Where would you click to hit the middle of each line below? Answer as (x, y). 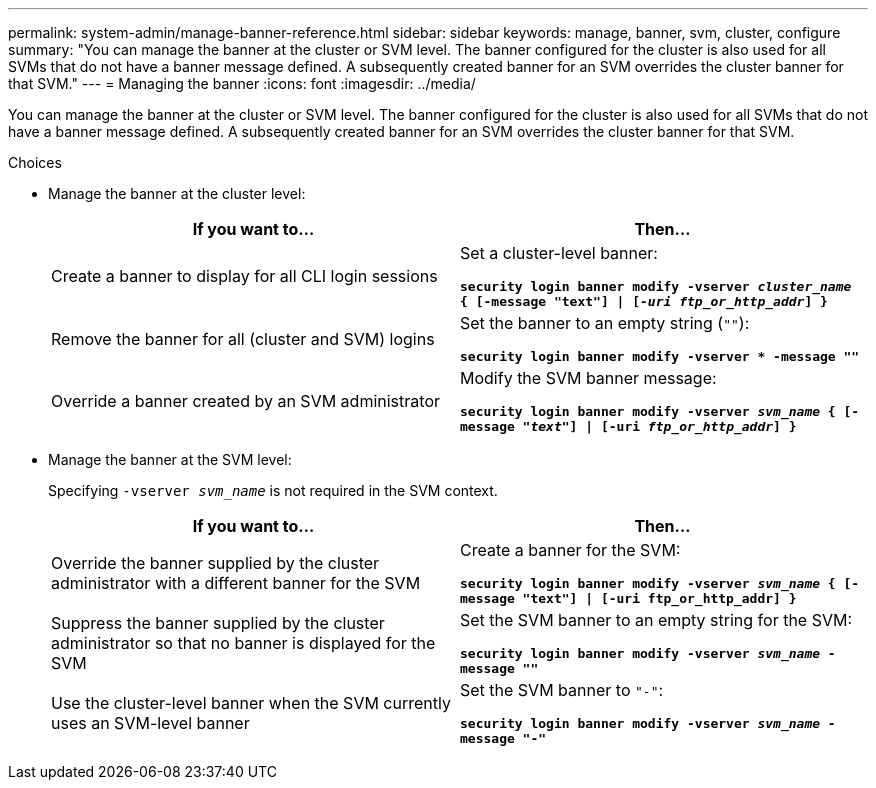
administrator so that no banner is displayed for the (243, 643)
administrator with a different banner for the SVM (236, 583)
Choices (35, 162)
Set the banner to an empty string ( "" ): (605, 323)
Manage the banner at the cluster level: (177, 193)
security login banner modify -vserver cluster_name (656, 286)
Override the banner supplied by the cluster (215, 563)
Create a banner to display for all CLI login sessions (244, 276)
